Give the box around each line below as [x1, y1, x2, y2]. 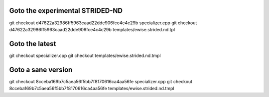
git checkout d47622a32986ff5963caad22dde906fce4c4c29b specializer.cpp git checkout [9, 20, 197, 26]
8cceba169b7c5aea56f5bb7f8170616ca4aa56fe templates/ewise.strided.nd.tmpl [9, 86, 174, 92]
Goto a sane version [9, 65, 73, 74]
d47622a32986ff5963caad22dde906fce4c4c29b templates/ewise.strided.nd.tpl [9, 26, 175, 32]
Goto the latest [9, 40, 56, 48]
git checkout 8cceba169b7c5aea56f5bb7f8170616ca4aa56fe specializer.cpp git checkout [9, 78, 193, 84]
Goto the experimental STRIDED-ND [9, 6, 123, 15]
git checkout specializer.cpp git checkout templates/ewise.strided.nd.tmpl [9, 52, 161, 58]
